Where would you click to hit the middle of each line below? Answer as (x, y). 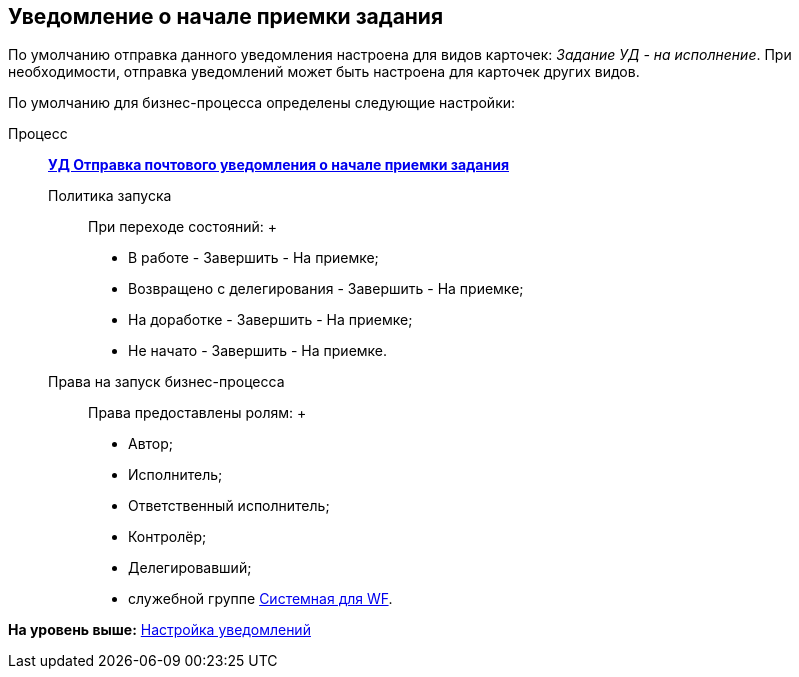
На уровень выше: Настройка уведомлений (159, 630)
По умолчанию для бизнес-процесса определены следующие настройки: (262, 103)
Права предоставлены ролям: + (197, 413)
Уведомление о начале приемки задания (226, 16)
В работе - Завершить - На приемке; (253, 258)
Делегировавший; (190, 568)
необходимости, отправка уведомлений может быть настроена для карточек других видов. (324, 72)
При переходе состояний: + (183, 227)
